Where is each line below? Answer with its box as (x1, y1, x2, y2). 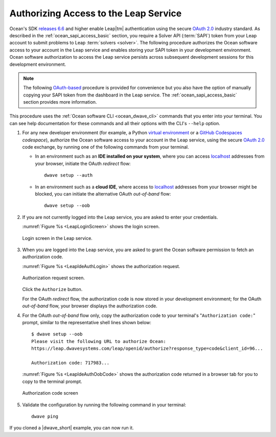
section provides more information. (23, 99, 97, 105)
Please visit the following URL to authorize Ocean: (31, 338, 166, 344)
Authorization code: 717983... (31, 360, 110, 366)
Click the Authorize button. (22, 286, 83, 293)
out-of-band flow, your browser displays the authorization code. (22, 303, 158, 309)
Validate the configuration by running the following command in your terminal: (22, 401, 187, 408)
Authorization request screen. (22, 275, 85, 281)
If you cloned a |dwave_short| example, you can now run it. (9, 425, 134, 431)
